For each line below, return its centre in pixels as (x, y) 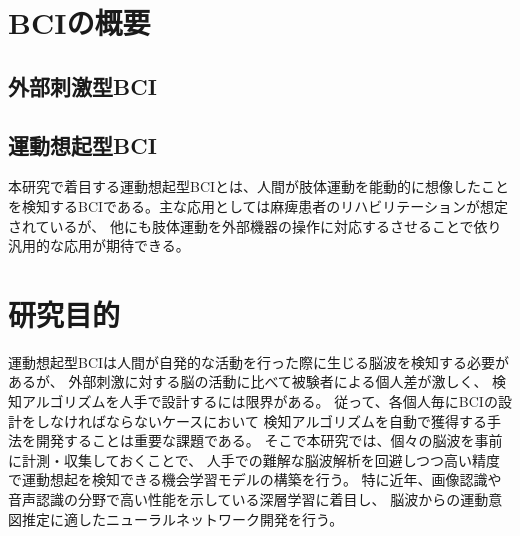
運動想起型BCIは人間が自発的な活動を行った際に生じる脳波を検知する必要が (259, 361)
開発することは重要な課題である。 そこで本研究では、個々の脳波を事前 (269, 440)
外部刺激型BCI (82, 85)
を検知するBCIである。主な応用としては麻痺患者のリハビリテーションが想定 (258, 205)
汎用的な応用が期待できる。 (99, 245)
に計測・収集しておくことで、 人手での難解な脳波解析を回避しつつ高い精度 (254, 459)
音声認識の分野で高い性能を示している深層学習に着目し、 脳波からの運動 (248, 499)
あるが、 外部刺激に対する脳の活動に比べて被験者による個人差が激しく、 (248, 381)
